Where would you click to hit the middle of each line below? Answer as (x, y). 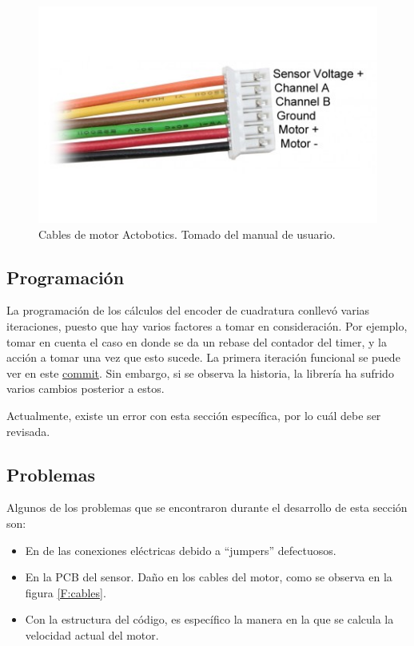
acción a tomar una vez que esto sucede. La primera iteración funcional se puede (203, 357)
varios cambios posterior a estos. (86, 388)
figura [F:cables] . (66, 592)
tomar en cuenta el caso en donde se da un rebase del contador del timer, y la (197, 341)
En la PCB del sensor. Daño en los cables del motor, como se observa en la (209, 577)
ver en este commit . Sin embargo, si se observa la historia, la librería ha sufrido (200, 373)
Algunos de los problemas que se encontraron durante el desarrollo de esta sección (207, 507)
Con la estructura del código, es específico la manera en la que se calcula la (209, 619)
